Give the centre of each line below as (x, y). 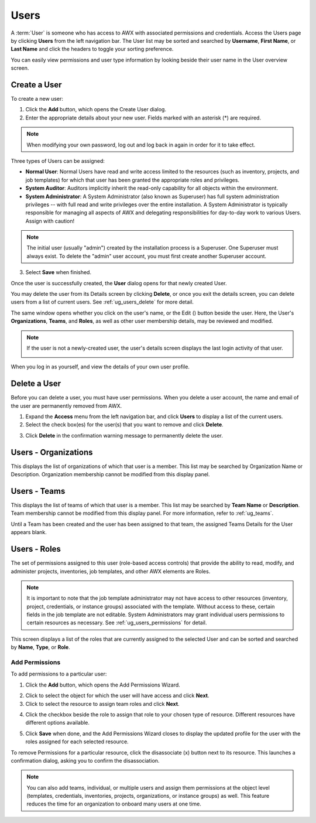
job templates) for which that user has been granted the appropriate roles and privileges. (133, 180)
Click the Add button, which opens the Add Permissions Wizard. (103, 685)
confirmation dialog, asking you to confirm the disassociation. (85, 760)
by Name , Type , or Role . (40, 647)
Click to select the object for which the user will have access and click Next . (117, 696)
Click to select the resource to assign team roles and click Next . (102, 704)
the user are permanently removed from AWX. (66, 406)
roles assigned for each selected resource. (77, 742)
